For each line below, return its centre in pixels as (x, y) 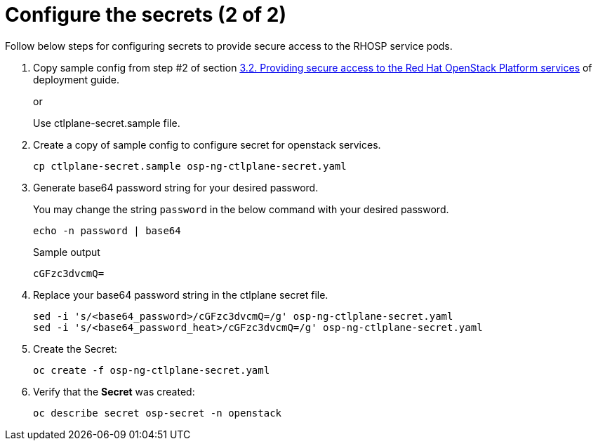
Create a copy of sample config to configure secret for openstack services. (207, 144)
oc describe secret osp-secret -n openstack (158, 413)
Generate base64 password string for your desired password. (176, 187)
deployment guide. (76, 79)
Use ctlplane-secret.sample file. (107, 123)
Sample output (67, 252)
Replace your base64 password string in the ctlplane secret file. (181, 295)
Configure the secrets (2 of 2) (146, 15)
